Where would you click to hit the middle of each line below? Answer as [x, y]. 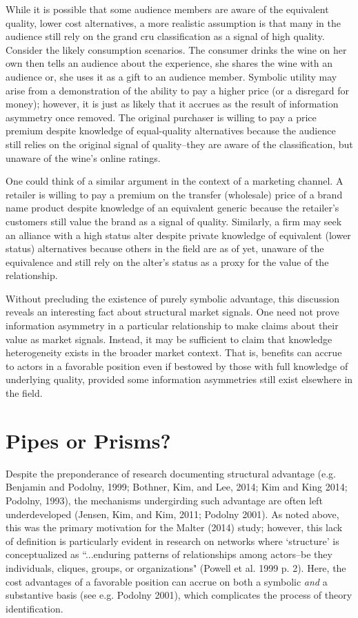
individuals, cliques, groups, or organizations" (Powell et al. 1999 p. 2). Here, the [176, 567]
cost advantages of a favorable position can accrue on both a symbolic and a [167, 581]
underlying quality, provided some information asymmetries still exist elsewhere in [179, 379]
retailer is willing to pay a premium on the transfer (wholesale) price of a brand [174, 194]
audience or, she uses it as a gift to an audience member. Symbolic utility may [171, 76]
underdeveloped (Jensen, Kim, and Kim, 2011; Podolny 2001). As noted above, [172, 514]
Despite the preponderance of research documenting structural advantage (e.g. [171, 473]
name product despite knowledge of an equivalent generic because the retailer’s [172, 208]
